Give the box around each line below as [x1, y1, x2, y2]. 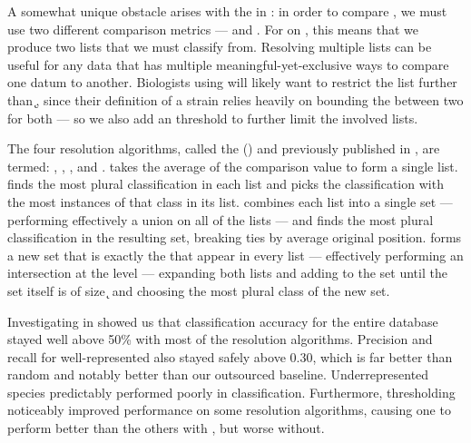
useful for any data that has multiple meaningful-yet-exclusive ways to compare [7, 54, 449, 74]
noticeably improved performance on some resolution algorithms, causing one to [7, 400, 451, 419]
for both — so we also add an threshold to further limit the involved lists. [7, 108, 418, 127]
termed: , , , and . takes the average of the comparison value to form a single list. [7, 156, 458, 175]
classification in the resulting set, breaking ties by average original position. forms [7, 228, 462, 247]
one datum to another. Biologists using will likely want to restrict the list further [7, 73, 457, 92]
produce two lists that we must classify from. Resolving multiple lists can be [7, 37, 432, 56]
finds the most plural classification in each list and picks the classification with [7, 174, 444, 193]
